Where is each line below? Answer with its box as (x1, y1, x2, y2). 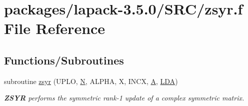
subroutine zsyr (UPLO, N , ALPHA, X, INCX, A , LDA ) (4, 75, 178, 86)
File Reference (4, 18, 105, 38)
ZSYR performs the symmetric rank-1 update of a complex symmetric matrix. (4, 92, 244, 103)
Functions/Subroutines (4, 52, 124, 67)
